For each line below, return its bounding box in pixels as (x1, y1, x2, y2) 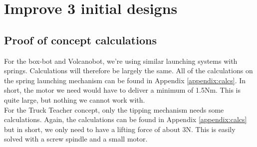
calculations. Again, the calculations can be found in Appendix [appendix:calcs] (4, 114, 247, 125)
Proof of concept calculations (4, 32, 157, 47)
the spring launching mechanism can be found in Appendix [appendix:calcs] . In (4, 75, 246, 85)
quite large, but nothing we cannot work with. (4, 94, 145, 105)
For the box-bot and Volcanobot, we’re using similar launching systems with (4, 55, 238, 66)
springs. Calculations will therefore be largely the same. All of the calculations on (4, 65, 253, 76)
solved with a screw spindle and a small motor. (4, 134, 148, 144)
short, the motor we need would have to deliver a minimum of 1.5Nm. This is (4, 85, 241, 95)
